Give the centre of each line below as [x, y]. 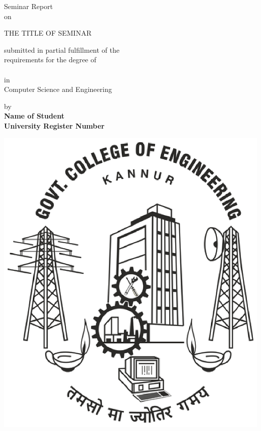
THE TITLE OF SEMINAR [48, 33]
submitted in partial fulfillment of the [62, 49]
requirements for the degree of [50, 60]
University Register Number [54, 125]
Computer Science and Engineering [58, 89]
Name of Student [34, 116]
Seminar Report [29, 6]
